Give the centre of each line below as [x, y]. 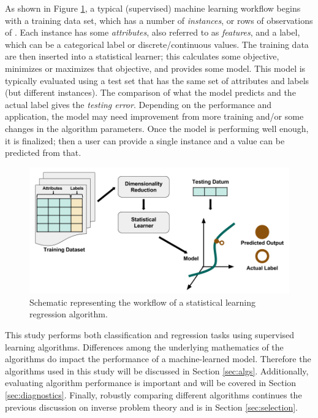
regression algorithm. [69, 314]
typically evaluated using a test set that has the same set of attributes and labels [157, 80]
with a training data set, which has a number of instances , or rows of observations [159, 20]
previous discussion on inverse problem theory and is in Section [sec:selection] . [151, 407]
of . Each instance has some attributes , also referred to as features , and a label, [153, 32]
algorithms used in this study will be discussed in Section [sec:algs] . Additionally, [157, 370]
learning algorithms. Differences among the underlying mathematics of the [144, 346]
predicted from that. [43, 153]
